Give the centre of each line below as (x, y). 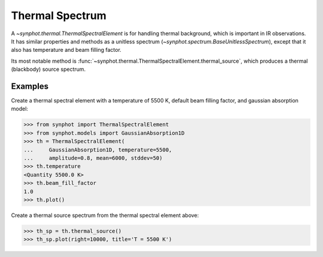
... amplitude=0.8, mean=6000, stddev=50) (93, 158)
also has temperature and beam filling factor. (66, 50)
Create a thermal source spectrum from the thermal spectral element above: (105, 215)
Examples (30, 86)
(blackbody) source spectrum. (48, 69)
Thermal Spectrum (59, 16)
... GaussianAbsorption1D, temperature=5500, (98, 150)
